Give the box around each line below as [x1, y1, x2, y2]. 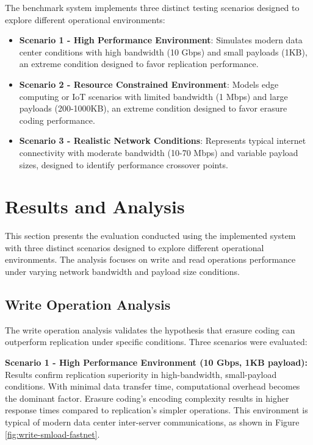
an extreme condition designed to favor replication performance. [19, 57, 259, 70]
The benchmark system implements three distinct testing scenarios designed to [5, 1, 300, 13]
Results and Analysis [5, 194, 185, 219]
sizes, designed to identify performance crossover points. [19, 158, 228, 171]
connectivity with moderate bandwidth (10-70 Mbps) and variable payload [19, 146, 298, 158]
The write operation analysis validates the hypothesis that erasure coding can [5, 323, 295, 336]
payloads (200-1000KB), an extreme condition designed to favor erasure [19, 102, 287, 115]
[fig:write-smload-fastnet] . [5, 427, 100, 440]
